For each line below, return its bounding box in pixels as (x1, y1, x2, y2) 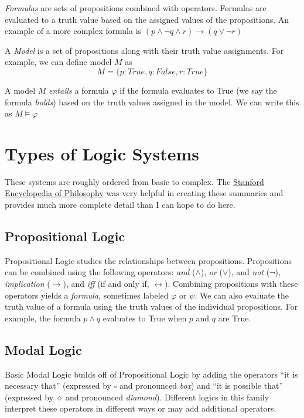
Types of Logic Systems (5, 141, 200, 165)
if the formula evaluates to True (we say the (119, 84, 277, 96)
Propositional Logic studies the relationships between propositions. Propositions (5, 254, 292, 266)
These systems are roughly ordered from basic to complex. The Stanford (5, 175, 264, 187)
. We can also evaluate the (194, 289, 289, 301)
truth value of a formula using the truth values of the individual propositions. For (5, 300, 298, 313)
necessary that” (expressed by (5, 379, 111, 392)
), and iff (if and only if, (63, 277, 149, 290)
